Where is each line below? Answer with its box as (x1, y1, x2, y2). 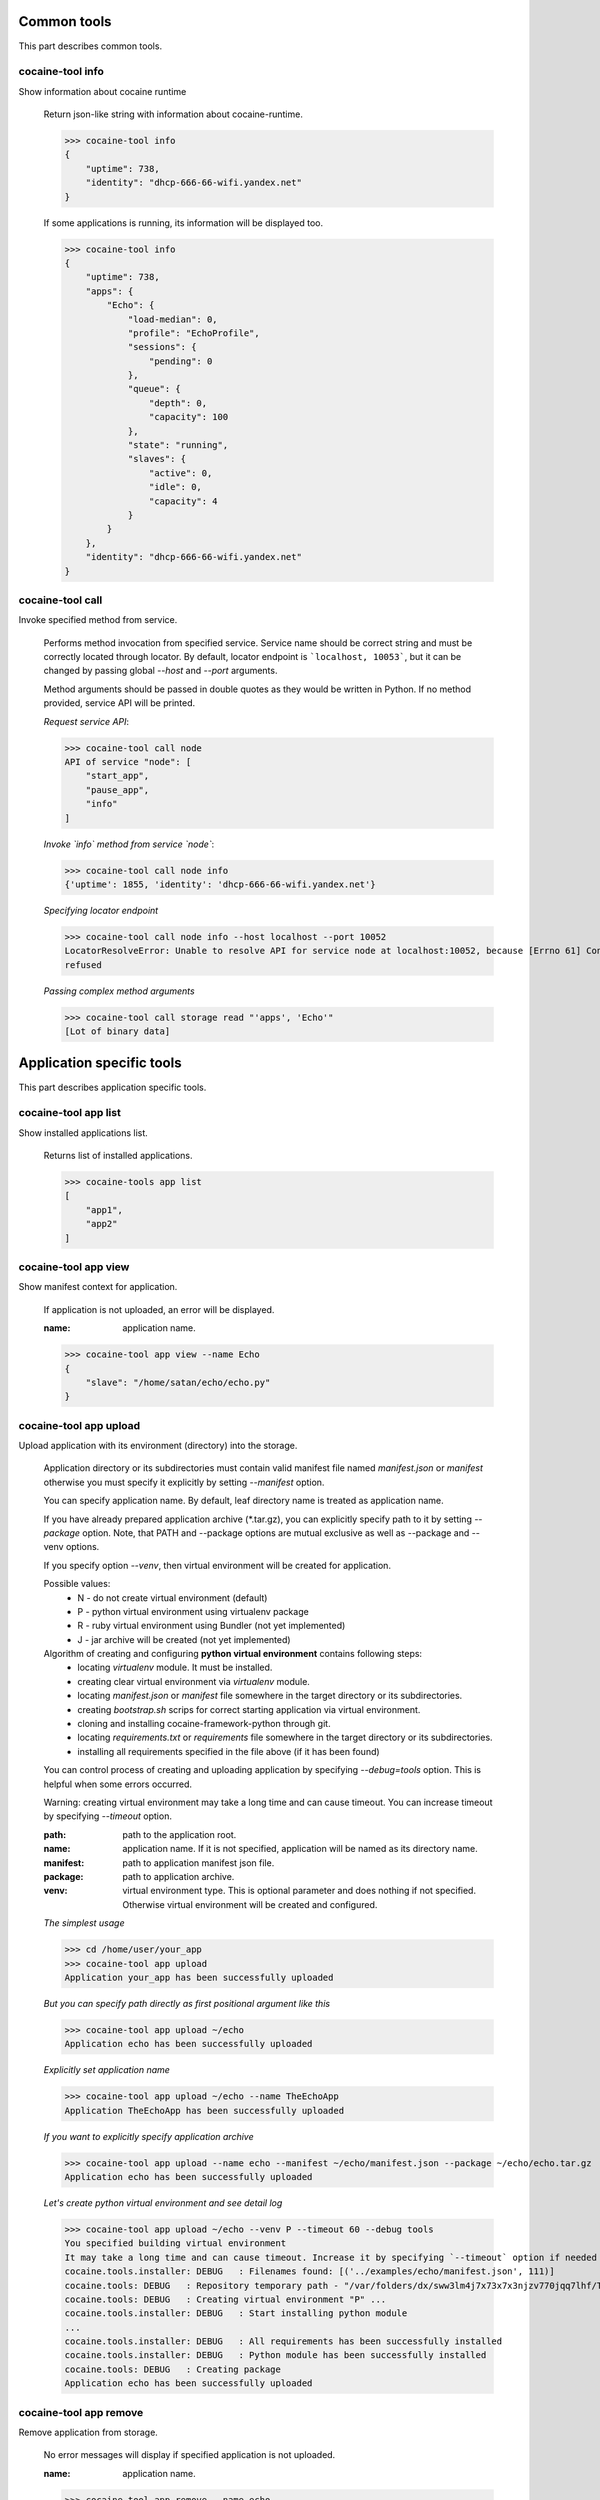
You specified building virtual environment (64, 2238, 287, 2249)
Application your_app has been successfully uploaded (64, 1971, 334, 1983)
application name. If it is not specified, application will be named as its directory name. (122, 1843, 479, 1855)
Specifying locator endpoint (43, 904, 159, 916)
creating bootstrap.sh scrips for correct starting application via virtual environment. (77, 1703, 421, 1715)
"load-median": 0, (127, 313, 219, 325)
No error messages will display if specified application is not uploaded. (43, 2449, 336, 2461)
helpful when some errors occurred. (43, 1778, 193, 1790)
